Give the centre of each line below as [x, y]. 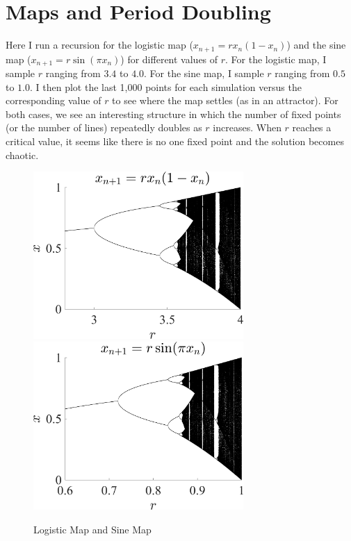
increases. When [247, 127]
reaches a [312, 127]
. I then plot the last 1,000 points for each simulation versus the [166, 86]
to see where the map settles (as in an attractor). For [225, 100]
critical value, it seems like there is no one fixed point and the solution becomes [175, 141]
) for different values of [169, 59]
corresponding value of [54, 100]
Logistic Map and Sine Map [92, 529]
